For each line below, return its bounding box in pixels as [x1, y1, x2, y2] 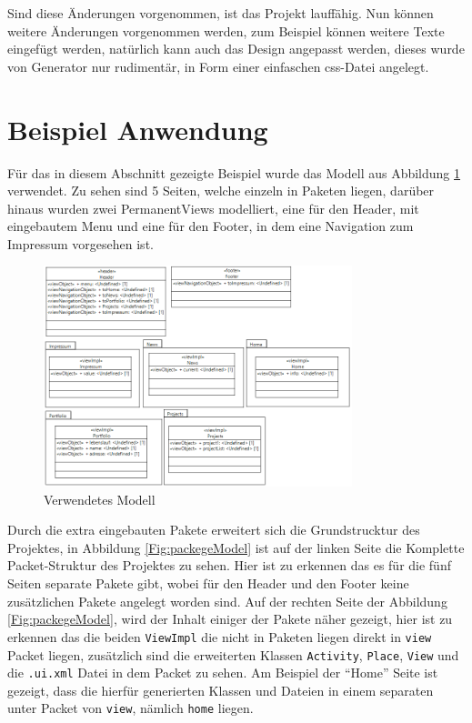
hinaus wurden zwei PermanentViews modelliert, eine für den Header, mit [7, 198, 419, 217]
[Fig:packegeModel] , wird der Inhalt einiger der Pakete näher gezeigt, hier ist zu [7, 609, 453, 628]
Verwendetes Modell [44, 489, 156, 508]
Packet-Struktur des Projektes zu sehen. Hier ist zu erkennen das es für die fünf [7, 556, 451, 575]
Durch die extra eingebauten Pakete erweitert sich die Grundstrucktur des [7, 520, 420, 539]
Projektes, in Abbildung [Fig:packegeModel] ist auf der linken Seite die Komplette [7, 537, 465, 557]
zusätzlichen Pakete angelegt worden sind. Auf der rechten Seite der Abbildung [7, 591, 447, 610]
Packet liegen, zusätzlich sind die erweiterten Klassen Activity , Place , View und [7, 645, 459, 664]
